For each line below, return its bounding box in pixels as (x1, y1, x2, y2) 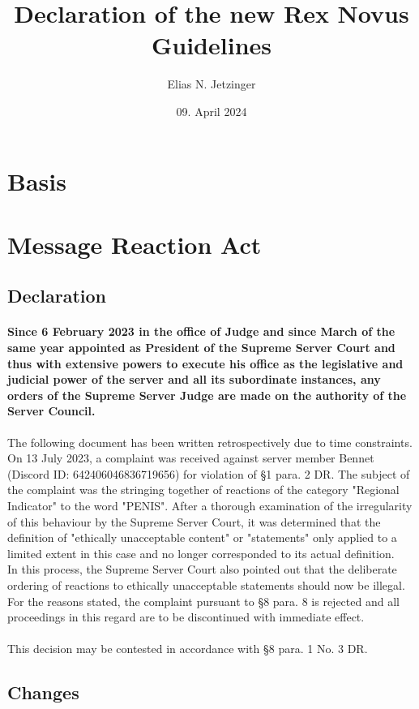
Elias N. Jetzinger (167, 75, 256, 92)
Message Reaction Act (7, 227, 262, 260)
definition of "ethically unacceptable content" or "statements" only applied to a (7, 529, 397, 546)
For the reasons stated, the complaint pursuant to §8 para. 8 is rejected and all (7, 592, 400, 609)
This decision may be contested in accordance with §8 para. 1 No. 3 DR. (7, 640, 368, 657)
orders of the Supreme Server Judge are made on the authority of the (7, 386, 407, 403)
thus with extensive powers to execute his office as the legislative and (7, 354, 404, 372)
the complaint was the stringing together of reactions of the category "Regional (7, 481, 400, 498)
